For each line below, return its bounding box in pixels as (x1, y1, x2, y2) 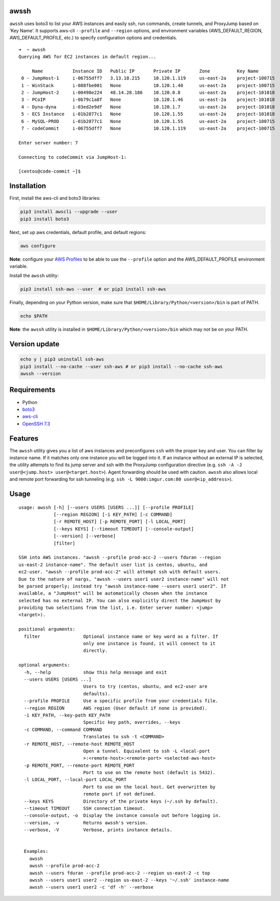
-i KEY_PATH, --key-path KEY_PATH (24, 712, 111, 718)
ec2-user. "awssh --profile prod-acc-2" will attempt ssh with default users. (18, 569, 221, 575)
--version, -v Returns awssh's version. (24, 820, 148, 826)
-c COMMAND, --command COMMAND (24, 726, 102, 732)
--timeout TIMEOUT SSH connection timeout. (24, 806, 146, 811)
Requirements (9, 386, 56, 394)
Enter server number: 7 (18, 140, 78, 145)
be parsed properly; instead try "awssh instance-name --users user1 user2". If (18, 583, 227, 589)
